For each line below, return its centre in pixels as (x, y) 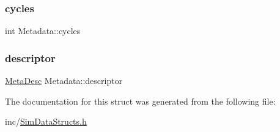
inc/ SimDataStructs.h (46, 121)
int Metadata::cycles (43, 31)
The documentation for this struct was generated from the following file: (140, 101)
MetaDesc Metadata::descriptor (64, 81)
